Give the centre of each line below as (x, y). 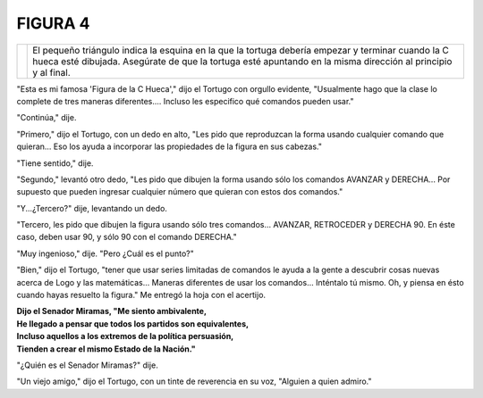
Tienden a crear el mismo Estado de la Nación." (106, 349)
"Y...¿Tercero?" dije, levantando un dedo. (92, 208)
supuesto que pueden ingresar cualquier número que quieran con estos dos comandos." (180, 192)
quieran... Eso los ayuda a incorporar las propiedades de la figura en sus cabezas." (169, 146)
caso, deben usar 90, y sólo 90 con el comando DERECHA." (127, 237)
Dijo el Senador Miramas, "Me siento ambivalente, (112, 311)
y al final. (51, 72)
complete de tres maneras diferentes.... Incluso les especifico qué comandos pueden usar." (185, 101)
